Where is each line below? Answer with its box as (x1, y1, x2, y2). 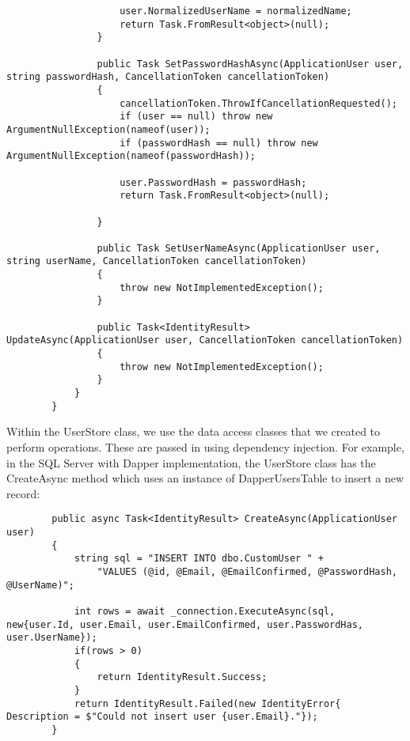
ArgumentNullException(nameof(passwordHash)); (6, 150, 256, 162)
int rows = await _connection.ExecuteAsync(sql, (74, 605, 336, 617)
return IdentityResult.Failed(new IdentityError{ (74, 698, 341, 709)
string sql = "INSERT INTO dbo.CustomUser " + (74, 553, 324, 565)
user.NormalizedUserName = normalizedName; (120, 6, 352, 17)
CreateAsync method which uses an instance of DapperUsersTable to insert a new (6, 470, 404, 486)
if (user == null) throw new (120, 111, 273, 123)
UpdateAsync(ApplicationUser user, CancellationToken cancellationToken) (6, 335, 404, 346)
